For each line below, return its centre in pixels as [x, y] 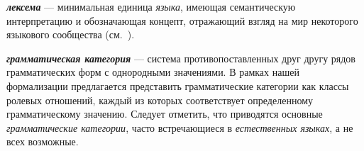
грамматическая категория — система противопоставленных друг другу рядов [181, 58]
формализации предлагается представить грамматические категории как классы [178, 85]
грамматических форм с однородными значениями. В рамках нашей [153, 72]
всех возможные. [43, 141]
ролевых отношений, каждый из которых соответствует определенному [160, 100]
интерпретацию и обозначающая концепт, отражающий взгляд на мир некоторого [182, 20]
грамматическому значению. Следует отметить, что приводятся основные [165, 114]
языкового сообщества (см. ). [71, 34]
